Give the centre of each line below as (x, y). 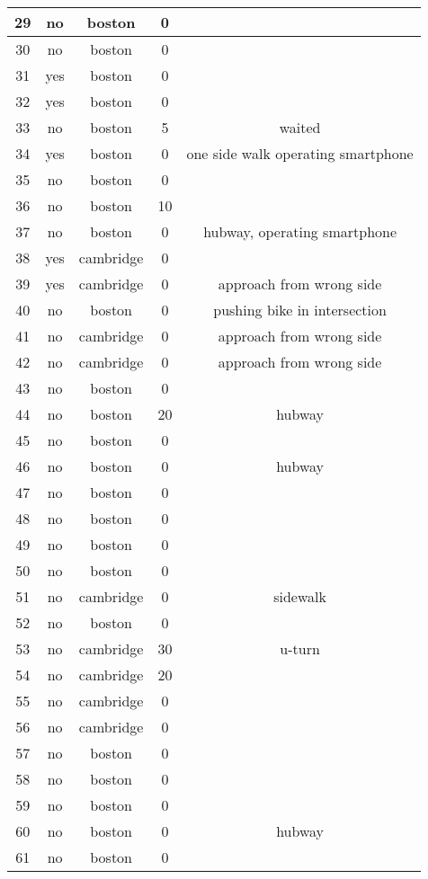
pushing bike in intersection (300, 310)
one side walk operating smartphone (300, 153)
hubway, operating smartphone (300, 231)
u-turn (300, 648)
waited (300, 127)
